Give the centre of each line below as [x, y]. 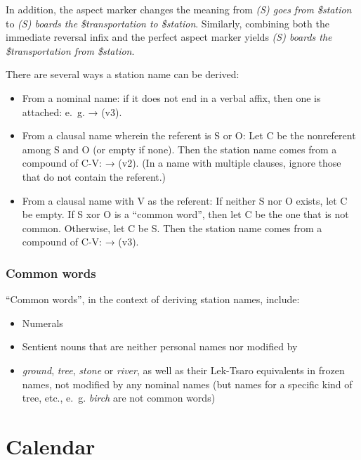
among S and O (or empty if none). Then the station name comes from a [179, 149]
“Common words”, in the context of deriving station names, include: [153, 299]
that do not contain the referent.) [94, 176]
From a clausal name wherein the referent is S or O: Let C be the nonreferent [189, 135]
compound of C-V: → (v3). [80, 242]
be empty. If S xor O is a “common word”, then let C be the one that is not [185, 214]
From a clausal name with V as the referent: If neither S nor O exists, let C [185, 200]
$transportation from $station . [70, 50]
